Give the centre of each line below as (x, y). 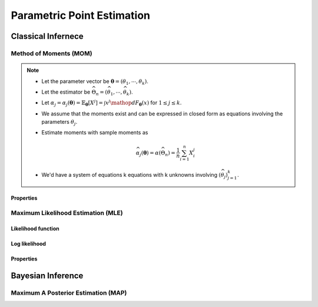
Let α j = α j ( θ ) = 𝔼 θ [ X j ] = (72, 103)
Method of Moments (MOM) (52, 53)
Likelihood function (35, 229)
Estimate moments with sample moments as (95, 133)
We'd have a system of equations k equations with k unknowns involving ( (131, 175)
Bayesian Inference (47, 275)
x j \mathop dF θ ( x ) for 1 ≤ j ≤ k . (143, 103)
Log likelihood (29, 244)
